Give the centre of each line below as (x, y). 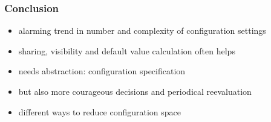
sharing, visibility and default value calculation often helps (127, 50)
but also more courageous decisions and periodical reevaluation (135, 91)
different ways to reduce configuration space (100, 111)
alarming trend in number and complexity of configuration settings (142, 30)
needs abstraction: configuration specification (102, 71)
